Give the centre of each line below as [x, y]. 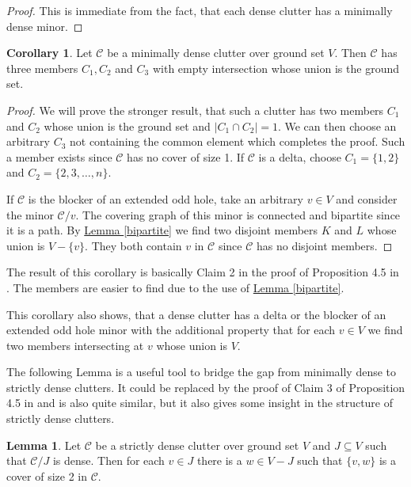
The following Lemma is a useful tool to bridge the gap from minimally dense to [202, 372]
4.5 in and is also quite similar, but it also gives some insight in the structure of [200, 403]
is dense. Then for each [108, 460]
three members [42, 68]
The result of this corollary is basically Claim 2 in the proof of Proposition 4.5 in [203, 272]
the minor [30, 214]
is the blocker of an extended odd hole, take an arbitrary [166, 198]
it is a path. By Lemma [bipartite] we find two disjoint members [162, 230]
